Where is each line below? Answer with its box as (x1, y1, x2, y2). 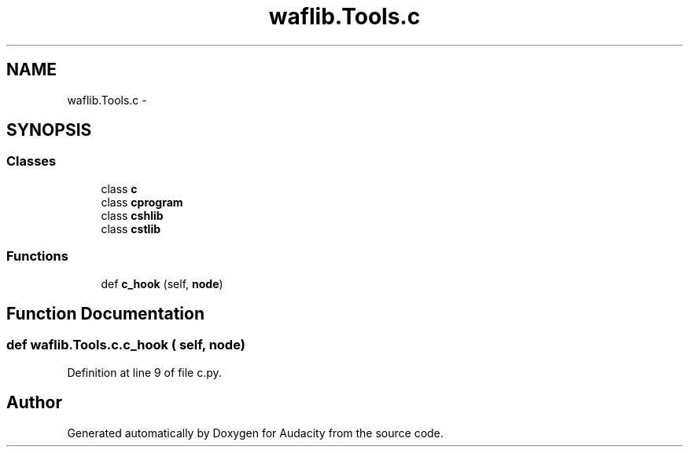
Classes (6, 153, 57, 170)
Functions (6, 248, 68, 265)
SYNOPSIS (6, 120, 92, 141)
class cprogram (101, 195, 183, 209)
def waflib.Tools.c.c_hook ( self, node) (6, 337, 245, 353)
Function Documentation (6, 303, 204, 323)
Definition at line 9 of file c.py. (67, 365, 222, 379)
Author (6, 393, 62, 413)
